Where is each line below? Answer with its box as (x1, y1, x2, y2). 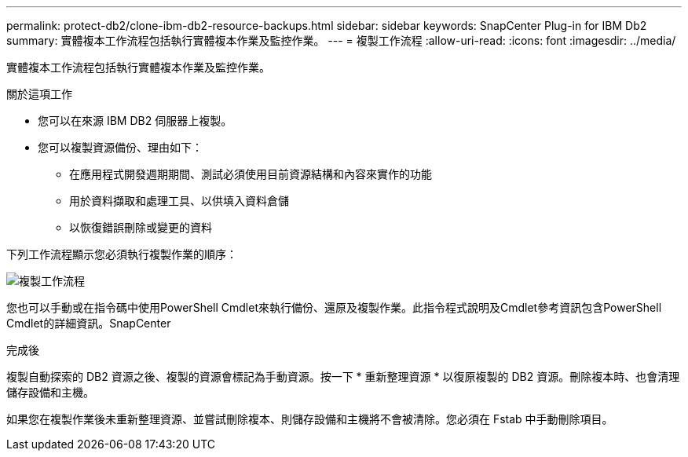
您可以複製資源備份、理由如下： (38, 141, 203, 154)
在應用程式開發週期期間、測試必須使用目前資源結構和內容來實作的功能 (69, 167, 432, 181)
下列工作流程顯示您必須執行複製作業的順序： (6, 247, 237, 261)
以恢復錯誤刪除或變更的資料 (69, 221, 212, 234)
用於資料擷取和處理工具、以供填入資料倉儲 (69, 194, 289, 207)
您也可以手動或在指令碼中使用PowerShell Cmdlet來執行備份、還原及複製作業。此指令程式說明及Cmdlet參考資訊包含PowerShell (6, 301, 662, 314)
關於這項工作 (6, 87, 72, 101)
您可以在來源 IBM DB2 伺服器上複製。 (38, 114, 232, 127)
